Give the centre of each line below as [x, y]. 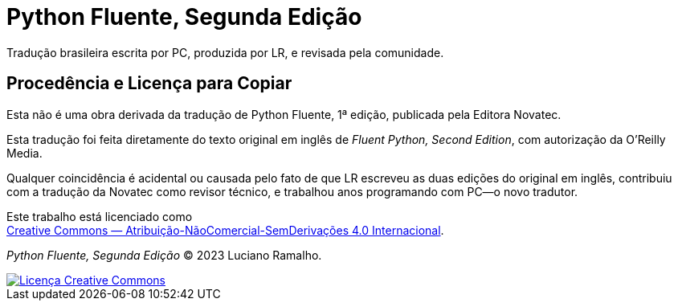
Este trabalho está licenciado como [100, 216]
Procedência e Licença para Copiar [149, 84]
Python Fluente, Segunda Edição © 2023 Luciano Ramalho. [164, 255]
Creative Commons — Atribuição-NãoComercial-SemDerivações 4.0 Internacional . [225, 230]
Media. [25, 153]
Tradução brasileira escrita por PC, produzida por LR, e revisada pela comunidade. [225, 52]
